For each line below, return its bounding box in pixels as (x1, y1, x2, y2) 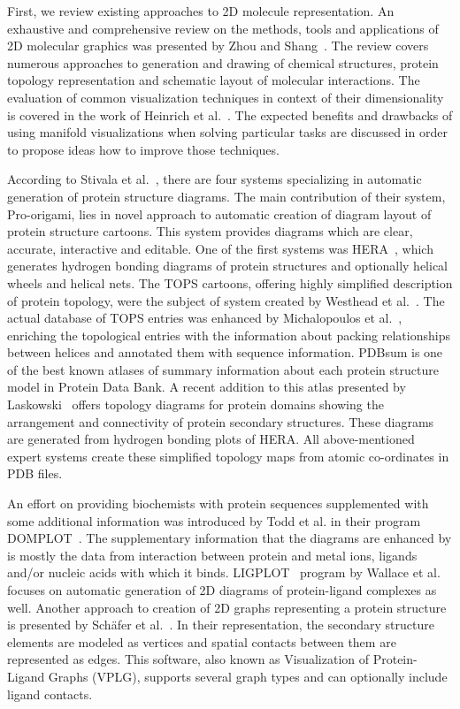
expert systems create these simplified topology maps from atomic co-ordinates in (7, 446, 449, 465)
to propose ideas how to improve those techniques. (7, 140, 280, 158)
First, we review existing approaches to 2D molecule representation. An (7, 2, 395, 19)
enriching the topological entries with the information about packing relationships (7, 325, 450, 344)
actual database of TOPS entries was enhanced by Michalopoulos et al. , (7, 309, 402, 327)
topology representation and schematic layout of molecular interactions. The (7, 71, 420, 89)
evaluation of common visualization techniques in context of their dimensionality (7, 88, 444, 106)
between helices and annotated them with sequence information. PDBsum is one (7, 343, 443, 362)
